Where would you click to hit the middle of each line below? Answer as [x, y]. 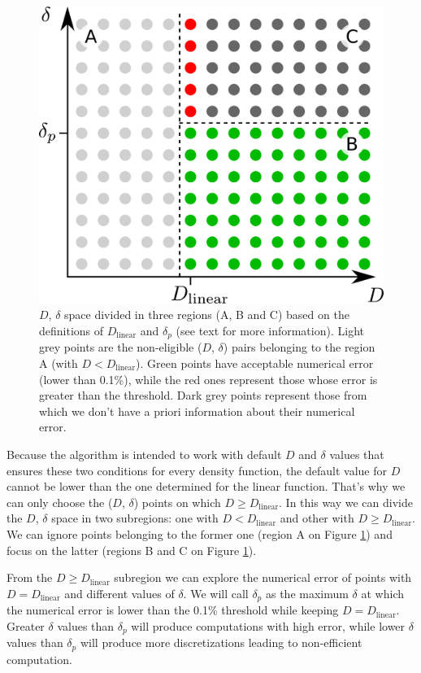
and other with [317, 518]
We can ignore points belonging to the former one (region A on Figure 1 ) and [200, 533]
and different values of [119, 593]
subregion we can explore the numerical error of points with [263, 577]
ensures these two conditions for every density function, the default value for [197, 470]
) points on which [177, 502]
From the [30, 577]
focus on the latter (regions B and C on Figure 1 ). [132, 550]
